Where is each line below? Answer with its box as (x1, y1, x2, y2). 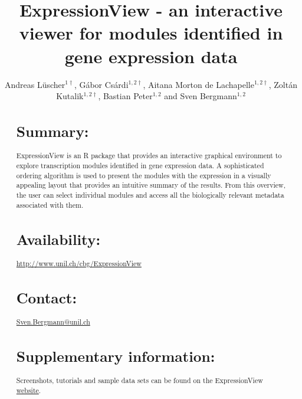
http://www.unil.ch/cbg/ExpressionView (16, 258, 142, 268)
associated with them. (16, 199, 84, 210)
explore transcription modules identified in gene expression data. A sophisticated (16, 160, 264, 170)
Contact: (16, 287, 77, 308)
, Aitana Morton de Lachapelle (143, 78, 254, 90)
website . (16, 385, 41, 395)
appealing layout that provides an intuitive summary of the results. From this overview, (16, 180, 285, 190)
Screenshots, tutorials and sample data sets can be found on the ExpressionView (16, 375, 263, 385)
